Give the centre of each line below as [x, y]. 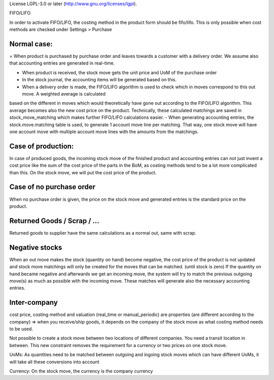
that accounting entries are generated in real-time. [62, 63]
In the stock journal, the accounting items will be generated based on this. [99, 80]
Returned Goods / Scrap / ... [54, 221]
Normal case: [31, 44]
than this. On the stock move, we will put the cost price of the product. [83, 172]
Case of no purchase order [53, 187]
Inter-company [33, 303]
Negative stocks [36, 247]
